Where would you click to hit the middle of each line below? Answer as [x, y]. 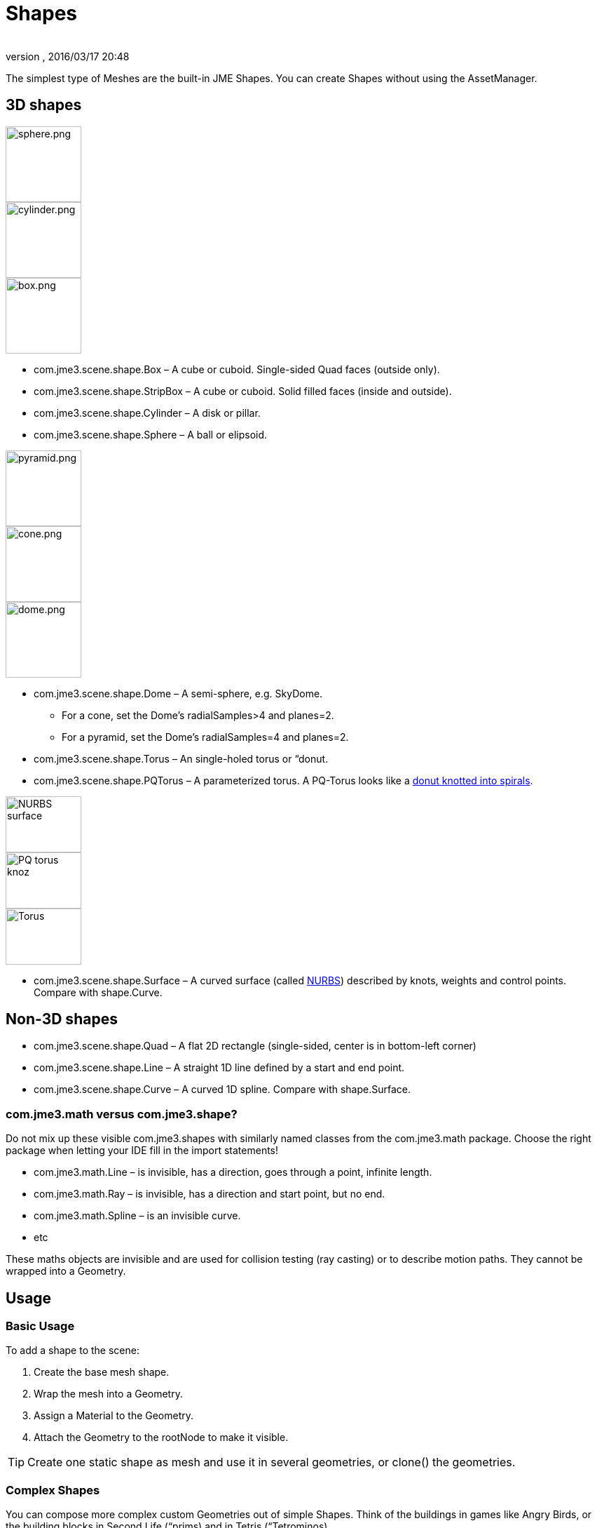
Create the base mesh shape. [102, 1372]
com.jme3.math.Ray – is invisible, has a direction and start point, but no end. [210, 1194]
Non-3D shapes [62, 1019]
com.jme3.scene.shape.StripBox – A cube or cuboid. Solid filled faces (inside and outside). [243, 391]
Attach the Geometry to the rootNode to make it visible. [161, 1437]
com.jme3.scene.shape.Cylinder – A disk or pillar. [147, 413]
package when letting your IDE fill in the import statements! [142, 1151]
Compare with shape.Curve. [98, 992]
